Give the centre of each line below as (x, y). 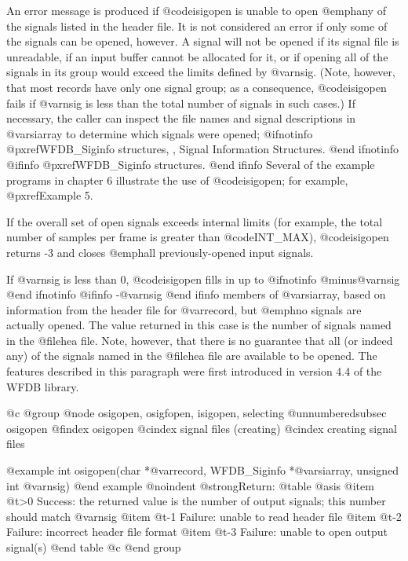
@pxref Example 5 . (50, 195)
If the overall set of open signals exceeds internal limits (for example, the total (195, 221)
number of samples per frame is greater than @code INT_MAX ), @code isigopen (198, 237)
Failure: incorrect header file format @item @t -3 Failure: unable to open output (197, 532)
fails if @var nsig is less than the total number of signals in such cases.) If (181, 103)
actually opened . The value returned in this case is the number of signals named (199, 325)
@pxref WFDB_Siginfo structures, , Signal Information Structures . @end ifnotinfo (203, 149)
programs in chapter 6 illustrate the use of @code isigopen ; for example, (177, 180)
